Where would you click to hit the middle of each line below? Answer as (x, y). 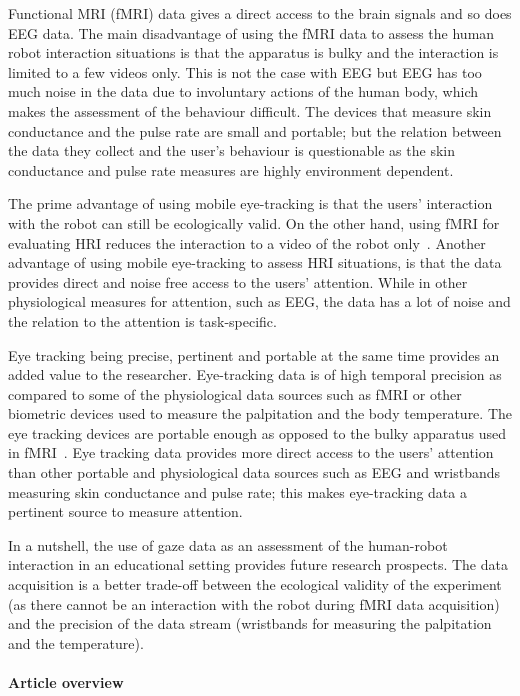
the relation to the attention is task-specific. (142, 320)
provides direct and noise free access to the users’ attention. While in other (238, 281)
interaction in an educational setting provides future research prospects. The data (258, 564)
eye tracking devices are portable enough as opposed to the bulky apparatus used (257, 432)
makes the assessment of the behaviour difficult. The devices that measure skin (250, 110)
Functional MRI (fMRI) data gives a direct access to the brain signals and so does (260, 13)
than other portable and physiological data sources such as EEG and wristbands (254, 472)
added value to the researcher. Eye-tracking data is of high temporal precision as (255, 374)
